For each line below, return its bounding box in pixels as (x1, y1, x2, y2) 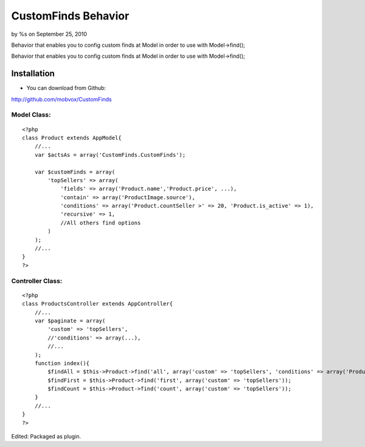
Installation (11, 69, 55, 79)
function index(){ (34, 360, 90, 367)
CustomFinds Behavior (11, 9, 130, 22)
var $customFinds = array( (34, 168, 116, 176)
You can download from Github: (26, 84, 106, 92)
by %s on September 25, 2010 (11, 30, 88, 38)
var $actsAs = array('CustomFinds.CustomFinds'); (34, 151, 186, 158)
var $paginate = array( (34, 317, 106, 324)
